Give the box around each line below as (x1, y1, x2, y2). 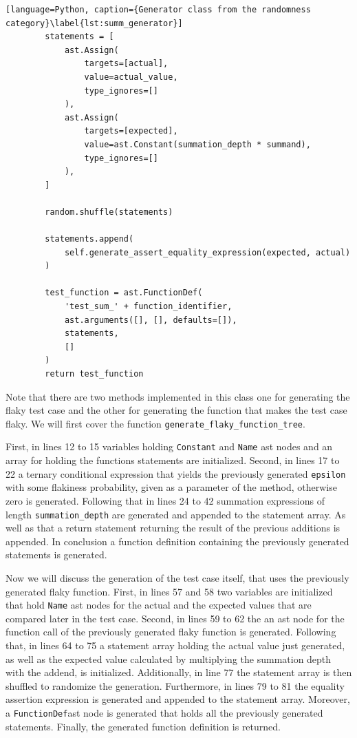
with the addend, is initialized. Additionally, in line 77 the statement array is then (6, 665, 352, 679)
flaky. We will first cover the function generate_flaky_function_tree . (6, 416, 305, 430)
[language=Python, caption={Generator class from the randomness (6, 5, 311, 14)
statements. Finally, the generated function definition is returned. (6, 719, 281, 733)
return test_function (45, 369, 144, 379)
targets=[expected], (84, 126, 178, 136)
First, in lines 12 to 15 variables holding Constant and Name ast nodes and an (6, 439, 333, 454)
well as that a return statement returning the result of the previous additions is (6, 520, 340, 535)
